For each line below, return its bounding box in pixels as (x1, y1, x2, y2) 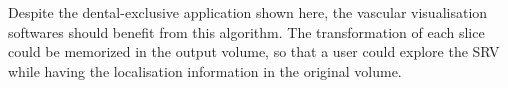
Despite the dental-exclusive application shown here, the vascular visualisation (8, 2, 488, 22)
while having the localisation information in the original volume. (8, 60, 402, 81)
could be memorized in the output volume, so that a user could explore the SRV (8, 41, 500, 62)
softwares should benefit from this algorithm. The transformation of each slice (8, 21, 485, 42)
